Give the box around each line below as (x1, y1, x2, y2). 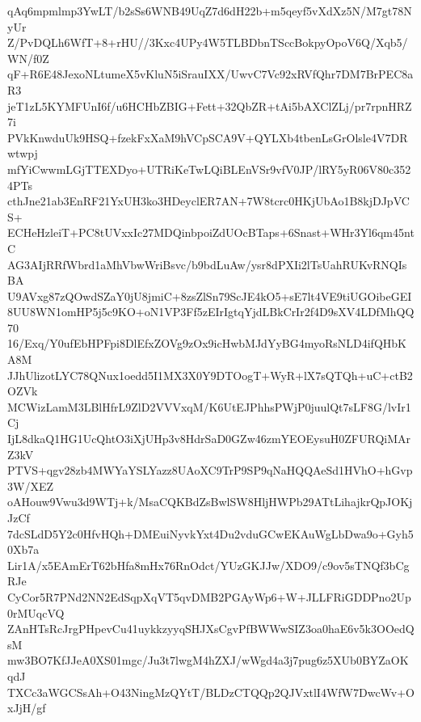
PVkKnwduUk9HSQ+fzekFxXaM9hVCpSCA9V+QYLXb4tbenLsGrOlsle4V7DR (7, 129, 408, 146)
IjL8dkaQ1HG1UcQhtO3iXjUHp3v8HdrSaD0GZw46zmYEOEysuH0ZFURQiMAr (7, 430, 410, 447)
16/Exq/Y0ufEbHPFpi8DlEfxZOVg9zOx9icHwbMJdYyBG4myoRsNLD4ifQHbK (7, 335, 406, 352)
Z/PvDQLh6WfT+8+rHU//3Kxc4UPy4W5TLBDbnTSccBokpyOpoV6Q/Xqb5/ (7, 34, 408, 51)
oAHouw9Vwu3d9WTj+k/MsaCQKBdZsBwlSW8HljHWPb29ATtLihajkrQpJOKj (7, 493, 413, 510)
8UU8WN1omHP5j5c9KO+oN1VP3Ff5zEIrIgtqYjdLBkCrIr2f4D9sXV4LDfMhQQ (7, 303, 415, 320)
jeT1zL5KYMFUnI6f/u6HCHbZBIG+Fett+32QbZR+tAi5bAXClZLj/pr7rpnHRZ (7, 97, 412, 114)
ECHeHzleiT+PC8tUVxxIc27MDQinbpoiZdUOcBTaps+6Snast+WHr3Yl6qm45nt (7, 224, 415, 241)
